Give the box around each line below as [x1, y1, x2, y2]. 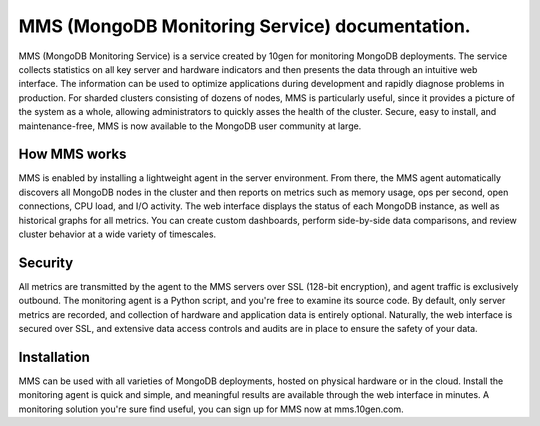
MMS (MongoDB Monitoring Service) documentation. [18, 15, 471, 37]
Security [18, 254, 74, 271]
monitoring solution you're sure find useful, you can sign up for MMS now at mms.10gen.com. [18, 403, 404, 415]
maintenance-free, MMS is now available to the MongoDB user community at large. [18, 120, 362, 132]
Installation [18, 348, 90, 365]
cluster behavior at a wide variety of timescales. [18, 228, 217, 240]
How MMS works [18, 146, 127, 163]
